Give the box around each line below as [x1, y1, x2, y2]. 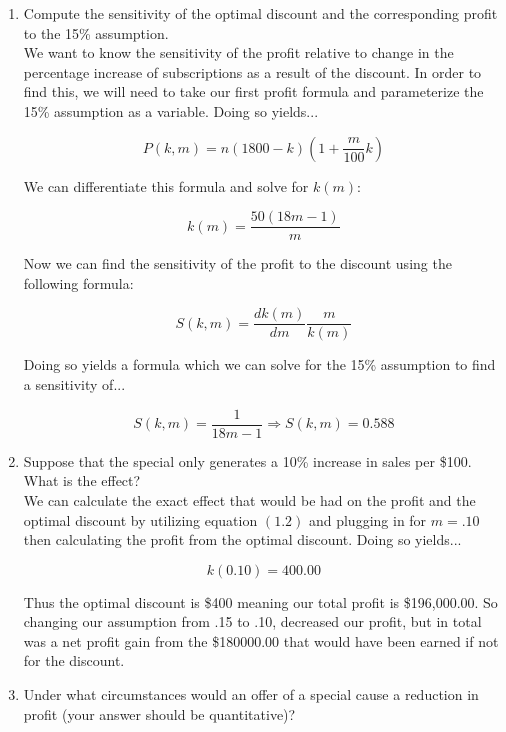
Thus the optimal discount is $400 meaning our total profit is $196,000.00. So [23, 591, 498, 612]
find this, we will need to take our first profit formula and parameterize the [23, 81, 484, 102]
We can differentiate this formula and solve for [23, 175, 309, 196]
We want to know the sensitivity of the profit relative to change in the [23, 42, 454, 63]
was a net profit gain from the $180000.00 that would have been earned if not [23, 630, 499, 651]
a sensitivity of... [23, 374, 126, 395]
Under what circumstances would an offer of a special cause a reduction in [23, 684, 479, 705]
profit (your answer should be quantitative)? [23, 703, 296, 724]
